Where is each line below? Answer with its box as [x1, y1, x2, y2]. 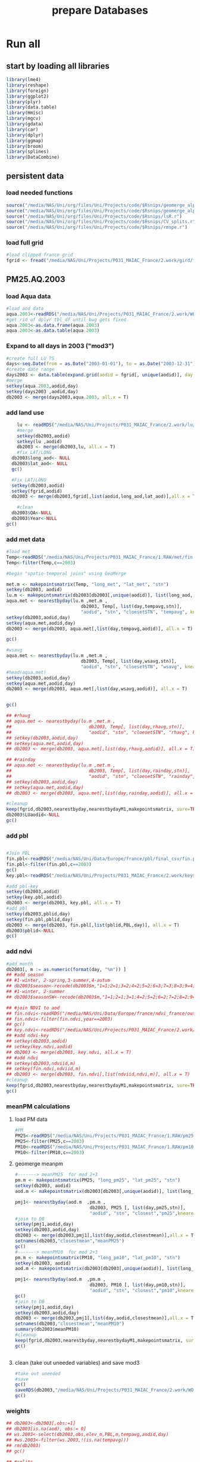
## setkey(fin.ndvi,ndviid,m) [6, 1066, 82, 1072]
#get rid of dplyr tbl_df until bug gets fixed [6, 317, 127, 323]
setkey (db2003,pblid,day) [6, 911, 70, 917]
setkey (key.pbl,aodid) [6, 894, 62, 901]
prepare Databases [51, 4, 149, 17]
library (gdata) [6, 121, 44, 127]
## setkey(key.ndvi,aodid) [6, 1043, 73, 1050]
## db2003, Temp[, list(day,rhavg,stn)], [6, 724, 185, 730]
